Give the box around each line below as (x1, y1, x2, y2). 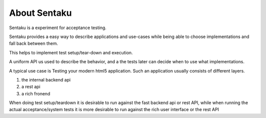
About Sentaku (9, 7, 72, 18)
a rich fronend (21, 90, 50, 96)
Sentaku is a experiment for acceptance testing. (9, 25, 107, 31)
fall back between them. (9, 40, 59, 46)
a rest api (21, 84, 40, 90)
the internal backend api (21, 77, 71, 82)
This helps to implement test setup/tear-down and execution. (9, 49, 133, 55)
